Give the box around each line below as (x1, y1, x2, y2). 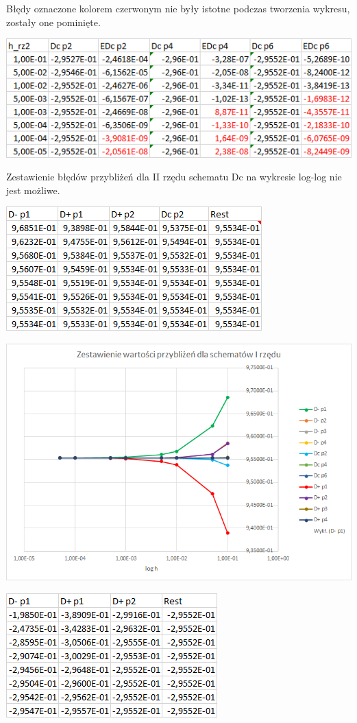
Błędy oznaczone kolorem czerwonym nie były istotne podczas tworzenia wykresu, (6, 1, 350, 15)
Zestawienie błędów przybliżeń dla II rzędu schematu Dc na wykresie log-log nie (6, 169, 342, 184)
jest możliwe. (6, 182, 60, 197)
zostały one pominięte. (6, 14, 101, 29)
